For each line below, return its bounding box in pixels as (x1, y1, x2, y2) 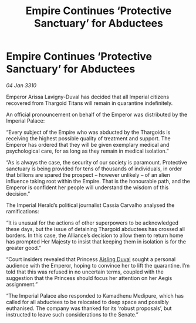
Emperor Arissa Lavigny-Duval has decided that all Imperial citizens (6, 93, 169, 100)
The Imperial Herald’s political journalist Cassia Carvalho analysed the (6, 202, 175, 209)
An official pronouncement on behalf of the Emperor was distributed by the (6, 111, 188, 118)
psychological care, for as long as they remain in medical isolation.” (6, 147, 169, 154)
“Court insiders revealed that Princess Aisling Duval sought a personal (6, 255, 176, 263)
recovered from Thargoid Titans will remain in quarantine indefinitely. (6, 99, 173, 107)
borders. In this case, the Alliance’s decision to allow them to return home (6, 232, 184, 239)
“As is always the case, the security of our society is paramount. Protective (6, 159, 188, 166)
